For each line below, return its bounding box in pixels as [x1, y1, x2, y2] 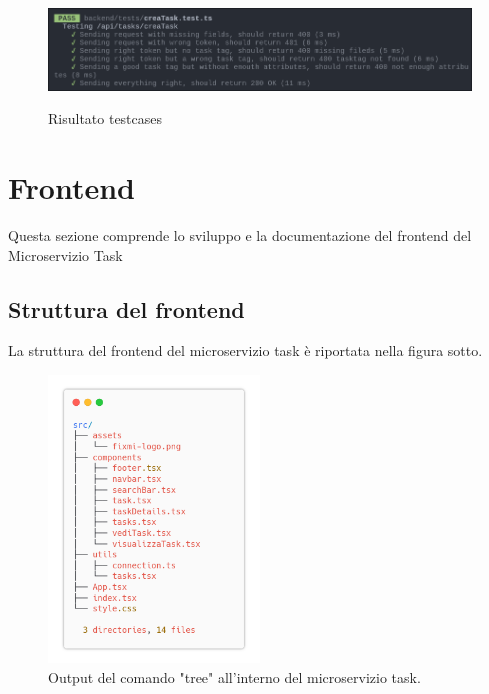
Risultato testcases [48, 108, 163, 129]
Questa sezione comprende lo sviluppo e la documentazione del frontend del [8, 224, 472, 245]
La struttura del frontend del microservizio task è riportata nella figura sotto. [8, 340, 483, 361]
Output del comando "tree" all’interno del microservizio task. [48, 666, 421, 687]
